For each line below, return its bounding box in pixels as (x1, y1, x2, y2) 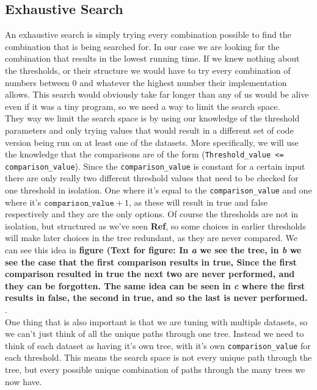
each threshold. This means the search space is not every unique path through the (5, 351, 312, 364)
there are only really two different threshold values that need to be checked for (5, 172, 299, 184)
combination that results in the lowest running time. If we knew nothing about (5, 52, 300, 65)
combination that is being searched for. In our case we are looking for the (5, 40, 280, 52)
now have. (5, 375, 42, 388)
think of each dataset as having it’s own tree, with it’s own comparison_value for (5, 339, 311, 352)
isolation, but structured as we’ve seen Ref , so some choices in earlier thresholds (5, 219, 306, 232)
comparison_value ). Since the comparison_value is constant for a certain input (5, 159, 305, 172)
